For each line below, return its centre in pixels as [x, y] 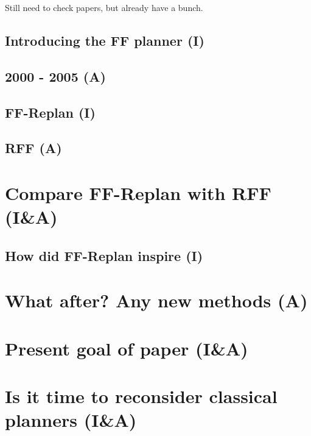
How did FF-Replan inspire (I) [104, 255]
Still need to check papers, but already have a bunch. [104, 7]
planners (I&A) [71, 420]
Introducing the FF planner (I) [105, 40]
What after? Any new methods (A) [156, 300]
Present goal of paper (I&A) [127, 348]
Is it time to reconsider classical [141, 396]
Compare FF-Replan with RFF [138, 192]
